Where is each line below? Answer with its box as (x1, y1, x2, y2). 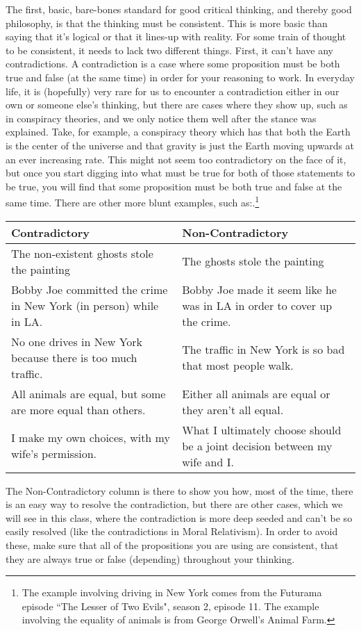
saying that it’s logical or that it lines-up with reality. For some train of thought (6, 29, 346, 44)
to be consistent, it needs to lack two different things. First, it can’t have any (6, 42, 333, 57)
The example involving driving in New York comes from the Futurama (22, 585, 322, 600)
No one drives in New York (11, 333, 143, 350)
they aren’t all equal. (182, 401, 284, 418)
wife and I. (182, 453, 234, 470)
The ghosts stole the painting (182, 253, 324, 270)
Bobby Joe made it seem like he (182, 281, 337, 297)
